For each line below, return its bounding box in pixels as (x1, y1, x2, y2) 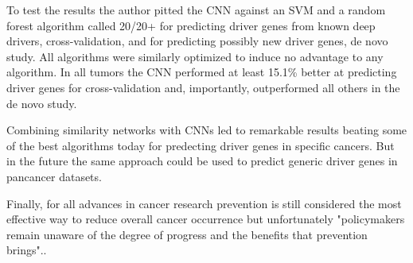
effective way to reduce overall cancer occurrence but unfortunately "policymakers (6, 211, 405, 227)
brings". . (6, 242, 47, 258)
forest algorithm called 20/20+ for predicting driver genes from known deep (6, 17, 376, 33)
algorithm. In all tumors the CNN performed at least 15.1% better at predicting (6, 64, 397, 80)
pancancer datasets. (6, 168, 102, 184)
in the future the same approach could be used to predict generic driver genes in (6, 153, 398, 169)
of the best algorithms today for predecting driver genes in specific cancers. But (6, 137, 395, 153)
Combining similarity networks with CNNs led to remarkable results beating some (6, 122, 407, 138)
